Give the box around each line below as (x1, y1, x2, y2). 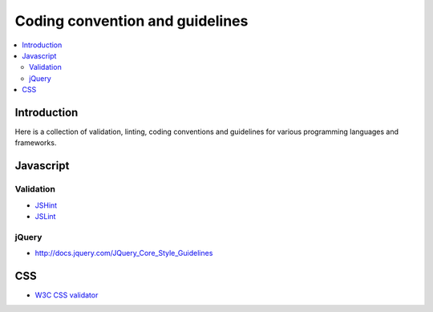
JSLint (34, 211, 56, 221)
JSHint (34, 201, 58, 210)
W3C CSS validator (34, 290, 99, 300)
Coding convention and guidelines (14, 12, 249, 30)
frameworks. (14, 138, 57, 148)
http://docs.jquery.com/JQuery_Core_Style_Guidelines (34, 249, 213, 258)
